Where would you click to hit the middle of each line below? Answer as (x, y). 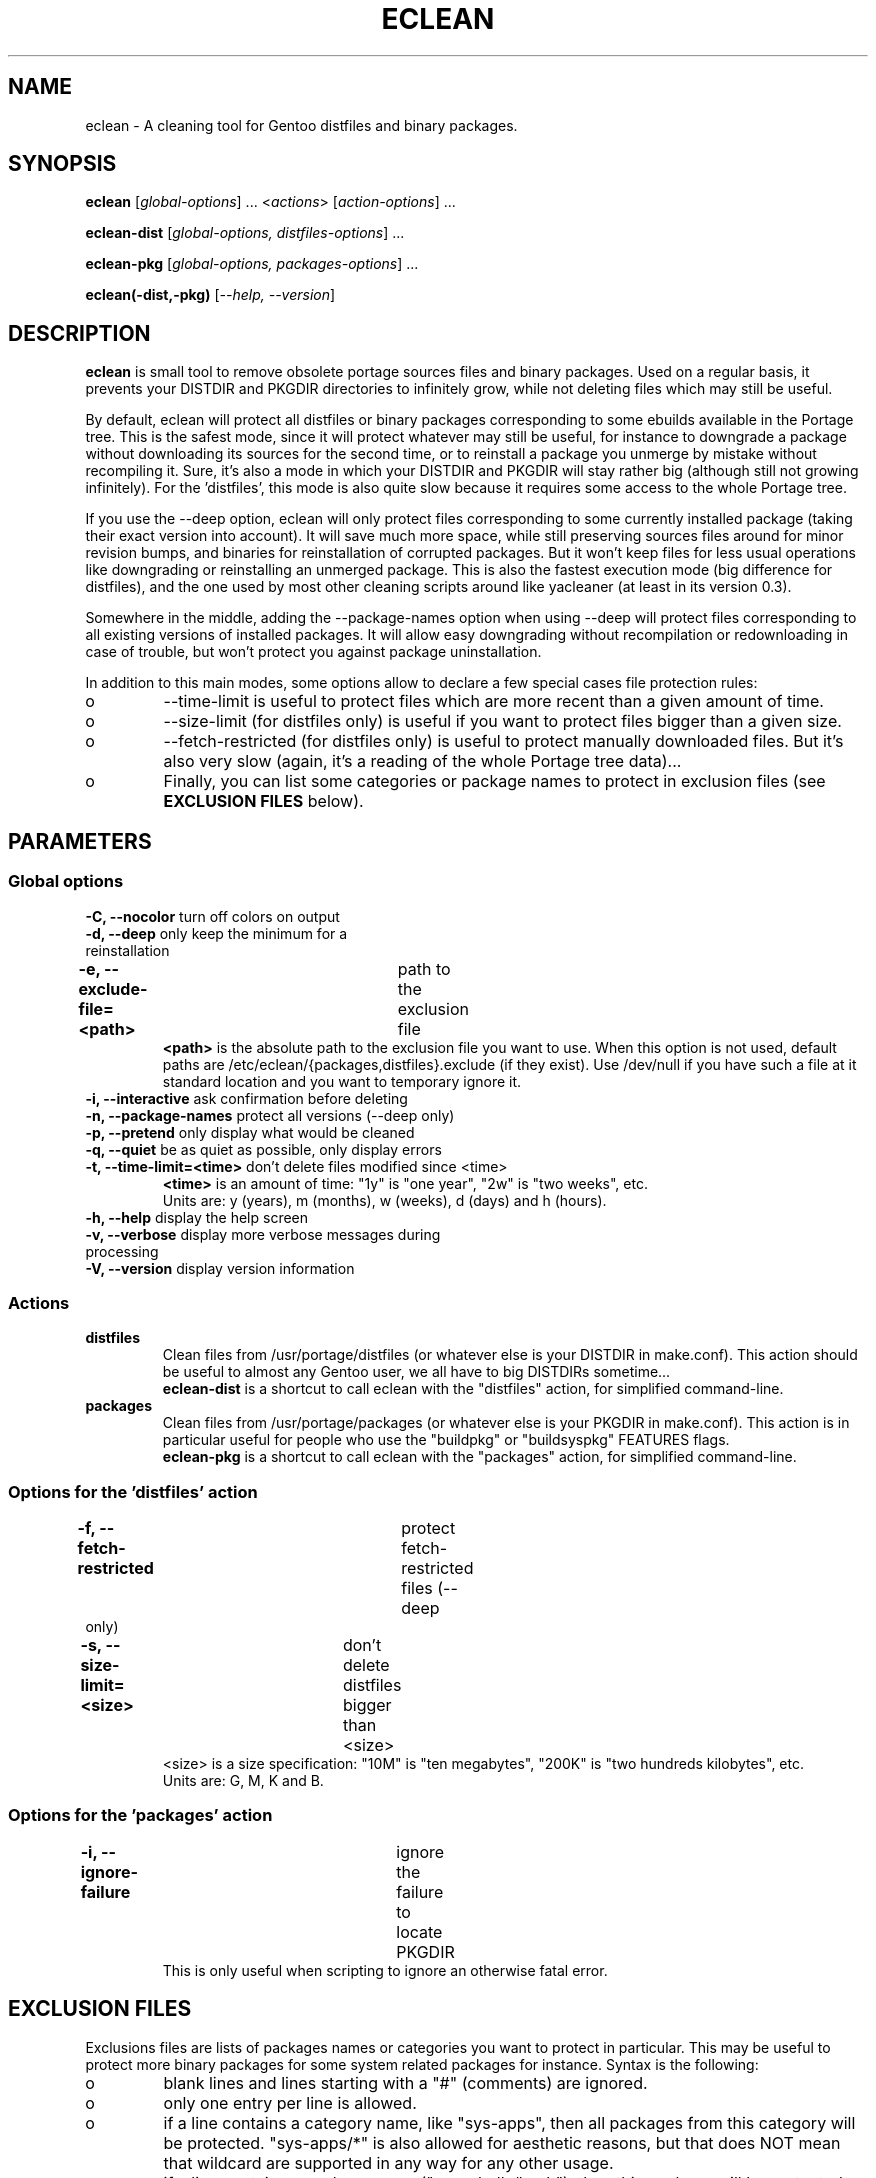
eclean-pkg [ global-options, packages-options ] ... (252, 264)
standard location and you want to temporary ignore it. (342, 1081)
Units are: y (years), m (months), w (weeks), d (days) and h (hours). (384, 1200)
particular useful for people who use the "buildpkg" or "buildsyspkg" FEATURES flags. (446, 1440)
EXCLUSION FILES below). (263, 801)
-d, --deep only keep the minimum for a (216, 933)
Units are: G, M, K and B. (243, 1780)
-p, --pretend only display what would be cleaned (250, 1132)
